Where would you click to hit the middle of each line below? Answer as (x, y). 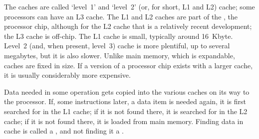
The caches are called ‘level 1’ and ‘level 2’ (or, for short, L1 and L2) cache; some (129, 6)
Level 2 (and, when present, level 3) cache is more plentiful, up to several (117, 46)
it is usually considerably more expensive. (67, 75)
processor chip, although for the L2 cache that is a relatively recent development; (128, 26)
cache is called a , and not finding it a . (64, 131)
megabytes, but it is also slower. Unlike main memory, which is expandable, (120, 55)
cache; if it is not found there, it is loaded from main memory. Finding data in (124, 121)
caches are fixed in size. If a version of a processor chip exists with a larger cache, (129, 65)
